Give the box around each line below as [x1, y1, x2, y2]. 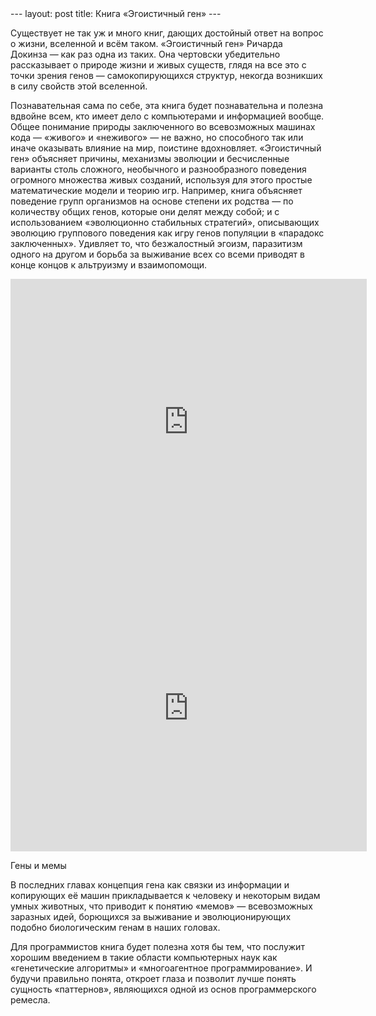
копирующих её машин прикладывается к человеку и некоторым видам [10, 890, 321, 901]
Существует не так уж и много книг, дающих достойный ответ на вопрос [10, 27, 324, 39]
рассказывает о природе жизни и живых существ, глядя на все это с [10, 59, 307, 71]
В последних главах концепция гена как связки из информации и [10, 879, 290, 891]
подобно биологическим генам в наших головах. [10, 922, 221, 933]
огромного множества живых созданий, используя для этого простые [10, 174, 313, 186]
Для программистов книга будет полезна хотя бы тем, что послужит [10, 941, 305, 952]
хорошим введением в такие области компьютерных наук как [10, 952, 278, 963]
